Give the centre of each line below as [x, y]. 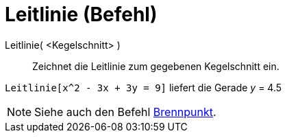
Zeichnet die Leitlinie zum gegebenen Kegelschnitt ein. [156, 66]
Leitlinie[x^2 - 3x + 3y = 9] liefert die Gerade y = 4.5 [143, 87]
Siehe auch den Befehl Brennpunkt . [125, 112]
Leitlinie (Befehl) [81, 14]
